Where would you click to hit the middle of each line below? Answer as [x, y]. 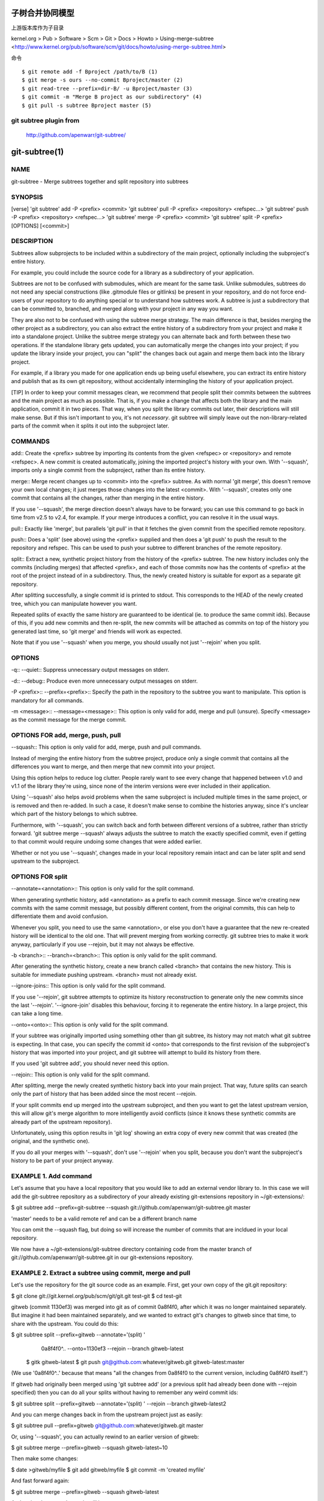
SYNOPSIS [27, 197]
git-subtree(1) [37, 152]
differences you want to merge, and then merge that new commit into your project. [113, 767]
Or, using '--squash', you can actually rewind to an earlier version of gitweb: [105, 1436]
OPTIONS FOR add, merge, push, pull [66, 735]
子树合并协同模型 [43, 13]
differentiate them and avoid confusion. [60, 916]
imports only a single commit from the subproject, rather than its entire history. [108, 470]
